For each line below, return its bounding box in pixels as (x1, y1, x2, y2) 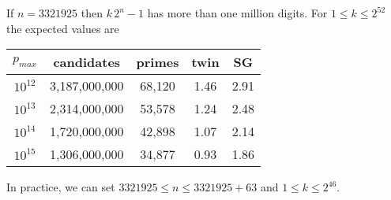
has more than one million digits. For (147, 5, 328, 20)
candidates (53, 53, 121, 72)
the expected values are (6, 20, 119, 36)
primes (136, 53, 179, 72)
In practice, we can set (6, 179, 115, 195)
